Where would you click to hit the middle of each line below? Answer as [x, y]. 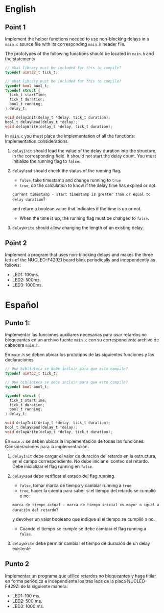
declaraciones [19, 360]
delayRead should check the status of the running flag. [67, 171]
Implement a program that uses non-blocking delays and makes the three [79, 255]
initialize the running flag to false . [46, 161]
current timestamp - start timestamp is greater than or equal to [81, 194]
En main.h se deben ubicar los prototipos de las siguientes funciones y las [80, 355]
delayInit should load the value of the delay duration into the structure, [84, 151]
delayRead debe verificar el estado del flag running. [64, 476]
